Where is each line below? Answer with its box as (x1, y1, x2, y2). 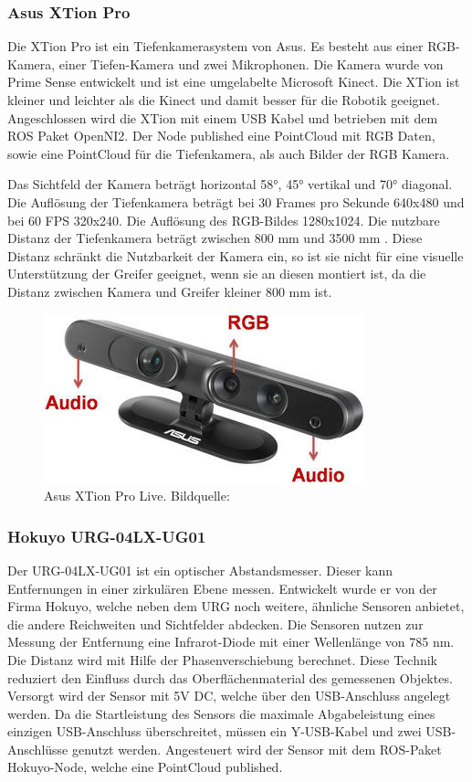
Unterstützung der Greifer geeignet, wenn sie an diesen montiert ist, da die (7, 264, 426, 283)
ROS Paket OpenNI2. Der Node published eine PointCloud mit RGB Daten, (7, 126, 435, 145)
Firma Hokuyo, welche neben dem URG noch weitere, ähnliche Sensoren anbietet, (7, 597, 465, 616)
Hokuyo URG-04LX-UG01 (7, 524, 206, 547)
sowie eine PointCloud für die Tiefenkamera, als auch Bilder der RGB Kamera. (7, 143, 450, 163)
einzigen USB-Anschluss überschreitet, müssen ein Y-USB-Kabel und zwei (7, 722, 422, 741)
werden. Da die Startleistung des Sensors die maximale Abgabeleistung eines (7, 703, 435, 723)
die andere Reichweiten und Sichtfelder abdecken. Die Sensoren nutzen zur (7, 614, 424, 633)
